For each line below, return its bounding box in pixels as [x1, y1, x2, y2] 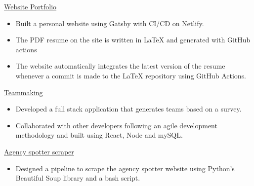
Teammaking [4, 87, 43, 97]
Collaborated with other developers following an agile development [15, 120, 217, 130]
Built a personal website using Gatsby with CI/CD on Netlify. [15, 18, 204, 28]
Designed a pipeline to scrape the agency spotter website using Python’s [15, 163, 235, 173]
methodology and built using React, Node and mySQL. [15, 130, 183, 140]
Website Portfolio [4, 1, 57, 11]
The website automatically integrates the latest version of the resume [15, 61, 225, 71]
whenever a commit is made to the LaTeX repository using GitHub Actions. [15, 70, 246, 80]
